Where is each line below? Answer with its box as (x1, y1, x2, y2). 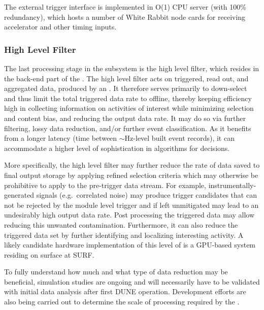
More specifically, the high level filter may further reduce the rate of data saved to (4, 160, 260, 170)
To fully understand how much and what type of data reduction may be (4, 266, 228, 277)
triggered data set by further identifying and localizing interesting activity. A (4, 229, 244, 240)
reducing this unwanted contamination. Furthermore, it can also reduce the (4, 219, 238, 230)
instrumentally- (208, 179, 256, 190)
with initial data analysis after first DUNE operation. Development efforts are (4, 286, 246, 297)
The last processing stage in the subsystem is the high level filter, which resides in (4, 63, 259, 73)
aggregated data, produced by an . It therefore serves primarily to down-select (4, 83, 247, 94)
